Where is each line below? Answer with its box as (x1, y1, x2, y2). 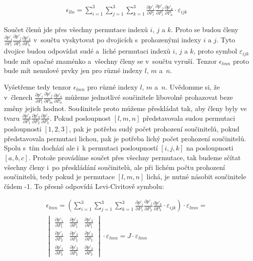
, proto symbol (194, 46, 237, 56)
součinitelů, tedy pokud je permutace (4, 171, 115, 182)
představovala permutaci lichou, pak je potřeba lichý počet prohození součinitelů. (4, 133, 246, 143)
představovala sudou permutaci (142, 112, 235, 123)
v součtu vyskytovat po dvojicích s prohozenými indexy (33, 35, 201, 45)
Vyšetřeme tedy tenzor (4, 81, 71, 92)
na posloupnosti (186, 143, 234, 153)
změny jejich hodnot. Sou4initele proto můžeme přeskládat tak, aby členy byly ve (4, 103, 247, 113)
